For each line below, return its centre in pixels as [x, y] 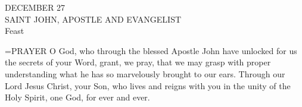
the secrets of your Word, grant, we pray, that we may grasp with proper [138, 62]
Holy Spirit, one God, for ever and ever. [77, 97]
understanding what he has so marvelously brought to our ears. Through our [145, 73]
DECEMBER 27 [35, 7]
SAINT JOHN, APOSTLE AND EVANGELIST [93, 19]
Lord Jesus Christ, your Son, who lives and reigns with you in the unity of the [148, 85]
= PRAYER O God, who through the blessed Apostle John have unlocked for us [151, 50]
